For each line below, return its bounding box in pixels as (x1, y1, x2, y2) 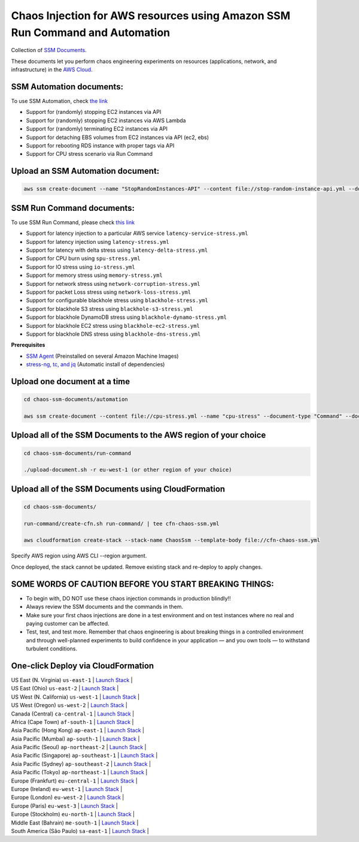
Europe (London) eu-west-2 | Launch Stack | (11, 794, 124, 801)
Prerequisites (11, 342, 45, 349)
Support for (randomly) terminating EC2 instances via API (26, 125, 168, 132)
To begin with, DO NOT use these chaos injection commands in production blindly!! (26, 594, 231, 602)
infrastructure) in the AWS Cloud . (11, 66, 93, 73)
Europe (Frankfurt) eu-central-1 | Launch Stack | (11, 777, 138, 784)
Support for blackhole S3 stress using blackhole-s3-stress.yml (26, 305, 194, 312)
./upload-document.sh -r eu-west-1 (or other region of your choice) (23, 466, 232, 473)
